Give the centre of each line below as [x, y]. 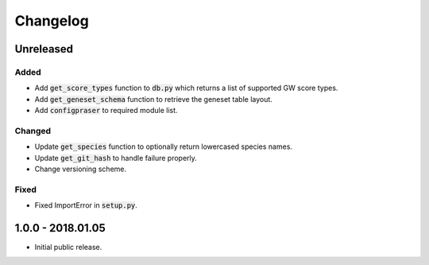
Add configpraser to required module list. [106, 111]
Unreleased [44, 49]
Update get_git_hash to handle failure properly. [116, 158]
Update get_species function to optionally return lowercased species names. [164, 146]
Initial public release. [68, 247]
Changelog [52, 21]
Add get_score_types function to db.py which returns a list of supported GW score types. [186, 88]
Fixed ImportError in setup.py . [86, 205]
